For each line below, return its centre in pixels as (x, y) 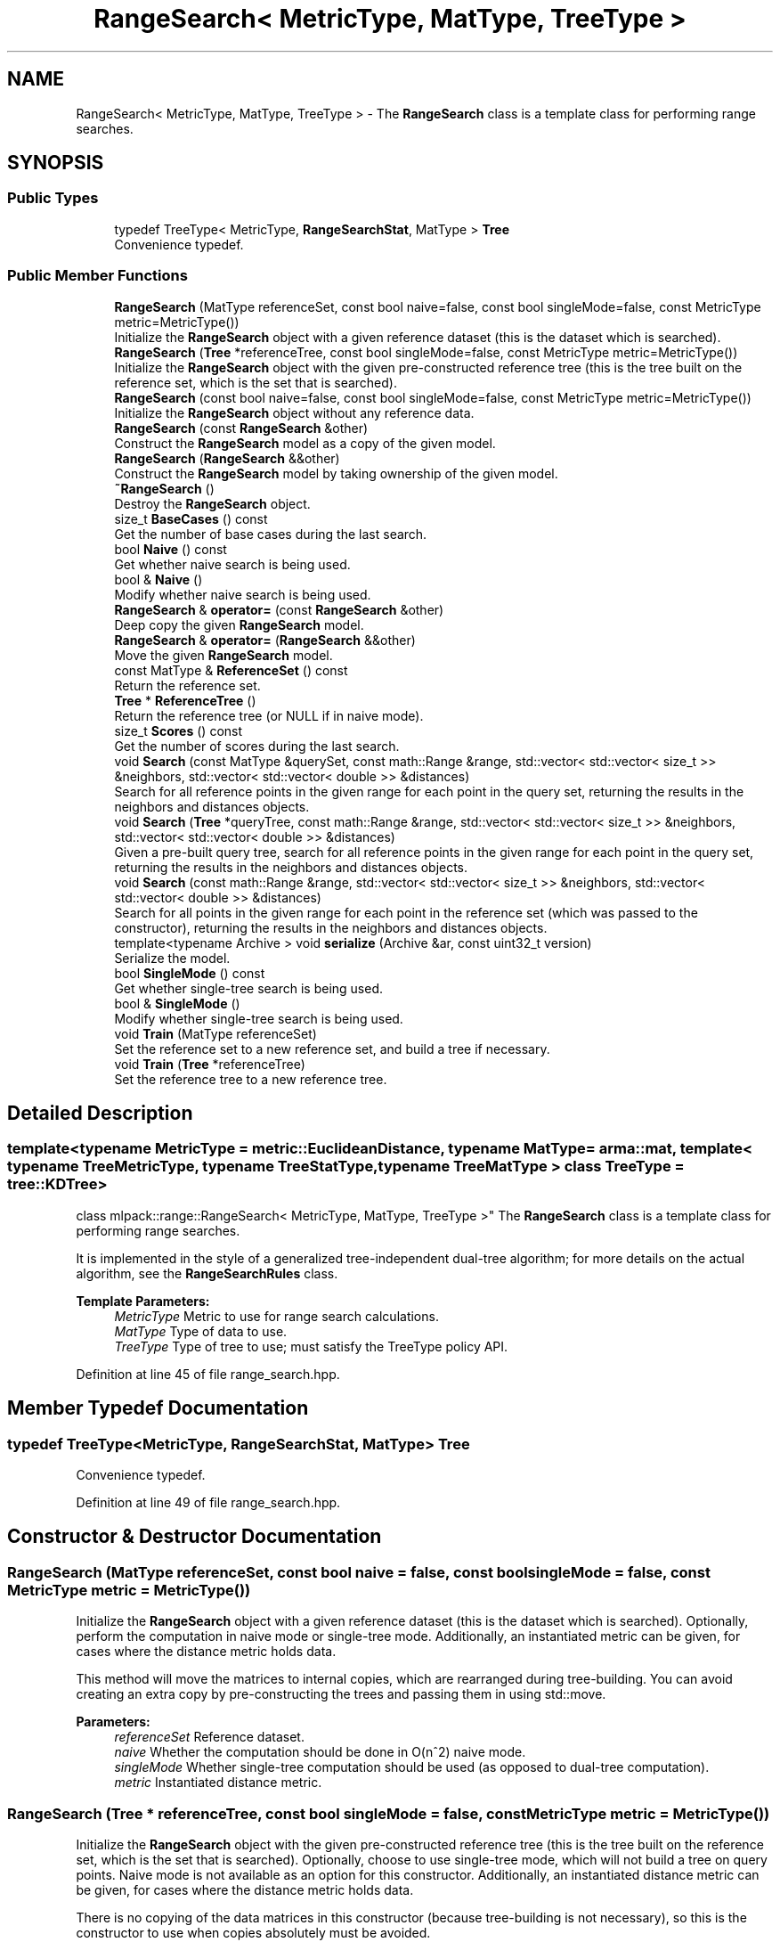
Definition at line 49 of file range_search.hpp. (208, 1502)
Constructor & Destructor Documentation (195, 1537)
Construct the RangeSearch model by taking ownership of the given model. (336, 473)
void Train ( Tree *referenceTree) (210, 1064)
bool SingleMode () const (190, 973)
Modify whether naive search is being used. (243, 594)
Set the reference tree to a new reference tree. (251, 1079)
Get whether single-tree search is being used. (249, 988)
